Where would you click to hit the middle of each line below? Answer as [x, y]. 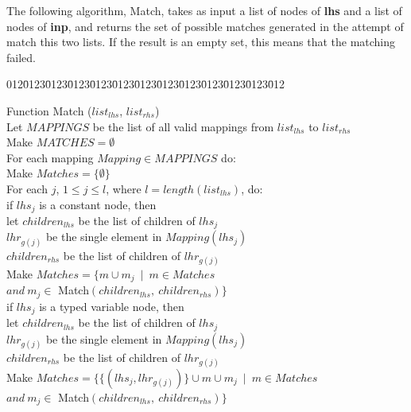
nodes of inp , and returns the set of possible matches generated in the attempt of [205, 26]
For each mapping [50, 157]
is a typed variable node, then [112, 306]
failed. [21, 57]
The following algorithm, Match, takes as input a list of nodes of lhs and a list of [204, 10]
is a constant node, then [98, 204]
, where [124, 188]
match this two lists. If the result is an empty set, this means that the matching [201, 42]
